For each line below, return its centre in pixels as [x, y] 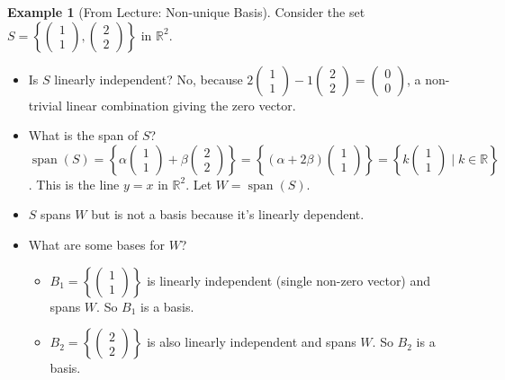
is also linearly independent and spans [252, 342]
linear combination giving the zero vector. [181, 105]
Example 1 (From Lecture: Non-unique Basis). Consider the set [186, 12]
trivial [45, 105]
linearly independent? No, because [149, 79]
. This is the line [74, 184]
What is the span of [83, 135]
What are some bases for [96, 244]
